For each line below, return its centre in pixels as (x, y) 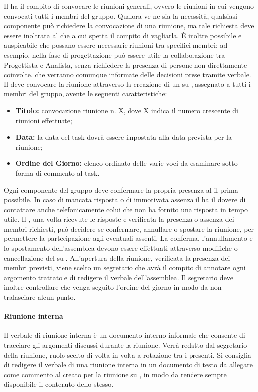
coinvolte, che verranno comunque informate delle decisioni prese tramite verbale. (128, 74)
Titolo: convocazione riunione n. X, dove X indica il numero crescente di (127, 110)
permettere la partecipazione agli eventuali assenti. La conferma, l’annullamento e (128, 238)
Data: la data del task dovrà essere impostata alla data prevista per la (124, 137)
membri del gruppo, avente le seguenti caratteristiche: (86, 94)
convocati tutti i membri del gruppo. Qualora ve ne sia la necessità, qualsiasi (121, 16)
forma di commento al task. (58, 173)
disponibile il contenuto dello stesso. (59, 384)
